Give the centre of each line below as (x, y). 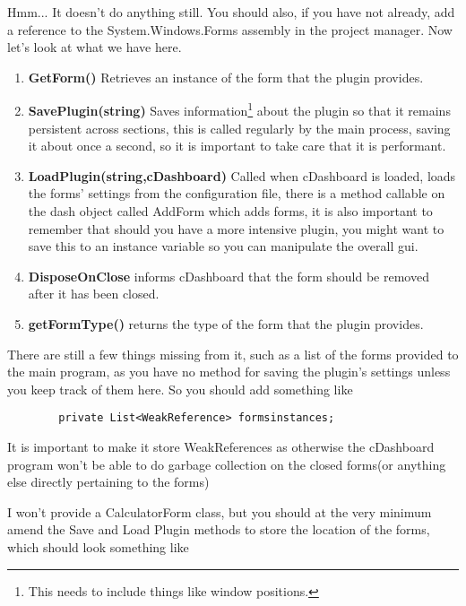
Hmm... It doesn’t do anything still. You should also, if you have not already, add (231, 12)
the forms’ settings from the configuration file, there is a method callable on (237, 193)
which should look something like (98, 546)
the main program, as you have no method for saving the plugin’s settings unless (229, 372)
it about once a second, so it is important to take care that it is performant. (237, 146)
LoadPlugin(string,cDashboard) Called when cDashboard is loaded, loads (242, 175)
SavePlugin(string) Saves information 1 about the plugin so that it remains (239, 109)
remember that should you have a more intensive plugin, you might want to (236, 228)
